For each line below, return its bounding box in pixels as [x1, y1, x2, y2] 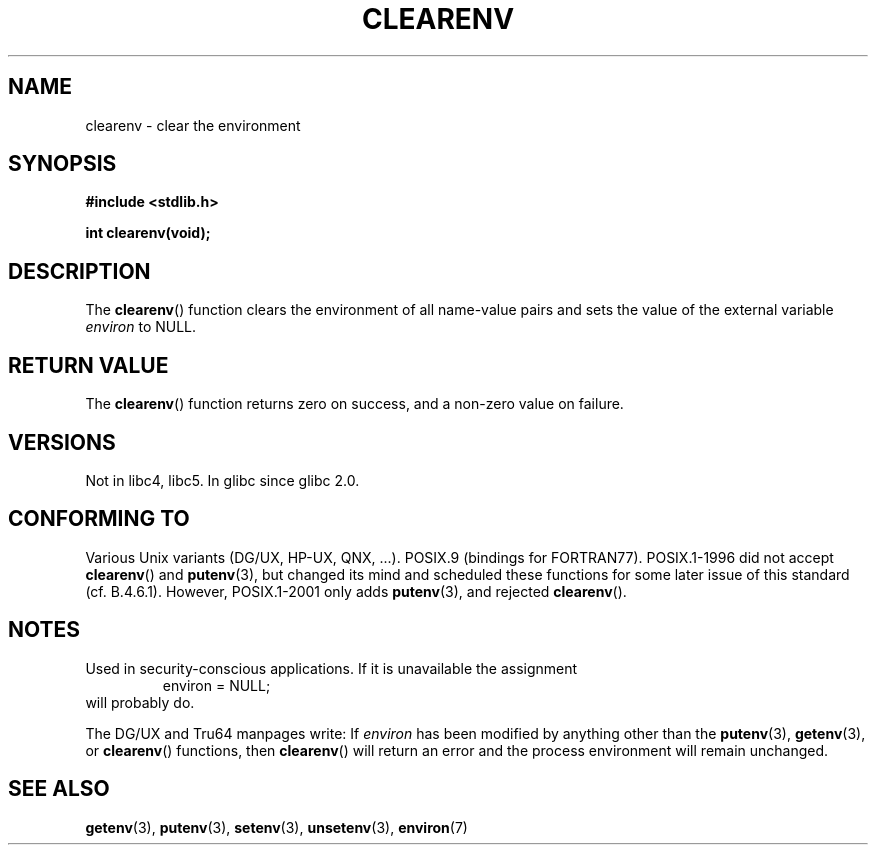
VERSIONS [8, 429, 116, 455]
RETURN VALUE [8, 352, 169, 378]
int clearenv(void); [85, 224, 211, 242]
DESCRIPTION [8, 258, 151, 284]
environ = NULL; [162, 676, 271, 694]
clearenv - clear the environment [85, 116, 301, 134]
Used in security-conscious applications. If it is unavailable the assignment [85, 659, 578, 677]
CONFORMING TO [8, 506, 190, 532]
